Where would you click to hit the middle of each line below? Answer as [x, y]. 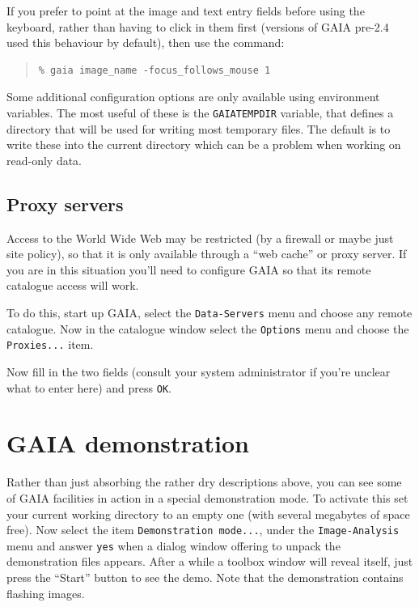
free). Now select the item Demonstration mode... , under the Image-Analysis [203, 530]
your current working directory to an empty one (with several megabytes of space [208, 514]
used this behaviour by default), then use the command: [146, 42]
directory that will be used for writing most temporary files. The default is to [199, 128]
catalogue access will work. [73, 285]
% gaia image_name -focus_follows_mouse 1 [154, 70]
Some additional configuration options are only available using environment [193, 97]
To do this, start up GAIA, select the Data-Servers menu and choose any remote [209, 312]
